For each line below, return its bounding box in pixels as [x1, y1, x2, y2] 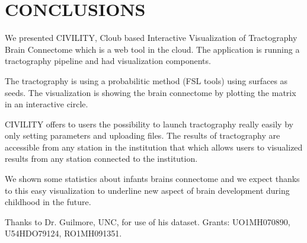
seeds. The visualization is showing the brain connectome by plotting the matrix [5, 86, 296, 98]
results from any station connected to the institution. [5, 152, 198, 165]
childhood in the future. [5, 196, 91, 208]
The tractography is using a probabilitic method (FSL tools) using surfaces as [5, 74, 288, 87]
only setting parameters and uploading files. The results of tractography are [5, 129, 280, 142]
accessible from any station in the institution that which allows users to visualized [5, 140, 303, 153]
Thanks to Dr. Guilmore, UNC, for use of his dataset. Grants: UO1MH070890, [5, 215, 290, 228]
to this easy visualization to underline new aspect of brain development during [5, 184, 290, 196]
